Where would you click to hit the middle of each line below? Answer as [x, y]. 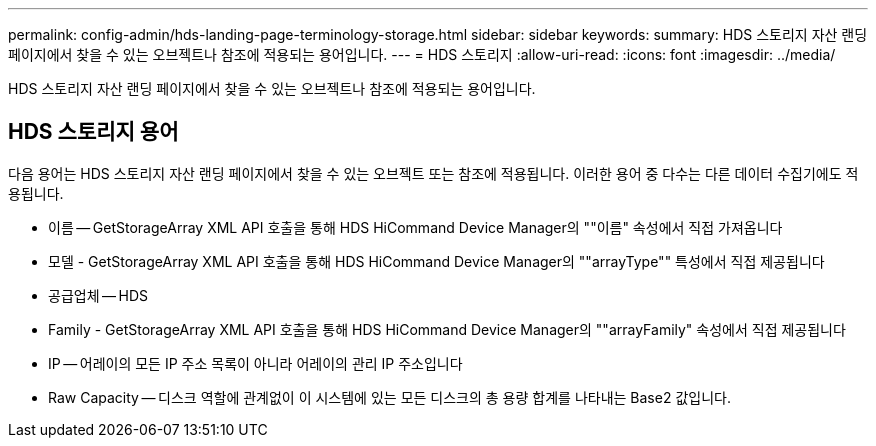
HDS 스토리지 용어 [93, 132]
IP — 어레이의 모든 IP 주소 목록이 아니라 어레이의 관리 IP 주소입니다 [255, 363]
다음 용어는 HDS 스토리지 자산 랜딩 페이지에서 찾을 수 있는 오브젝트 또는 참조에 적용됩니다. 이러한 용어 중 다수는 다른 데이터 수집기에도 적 [433, 173]
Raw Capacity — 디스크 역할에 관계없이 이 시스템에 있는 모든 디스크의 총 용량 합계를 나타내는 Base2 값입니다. [389, 397]
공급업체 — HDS [98, 295]
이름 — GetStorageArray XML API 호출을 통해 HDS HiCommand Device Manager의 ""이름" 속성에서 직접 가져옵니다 [415, 227]
